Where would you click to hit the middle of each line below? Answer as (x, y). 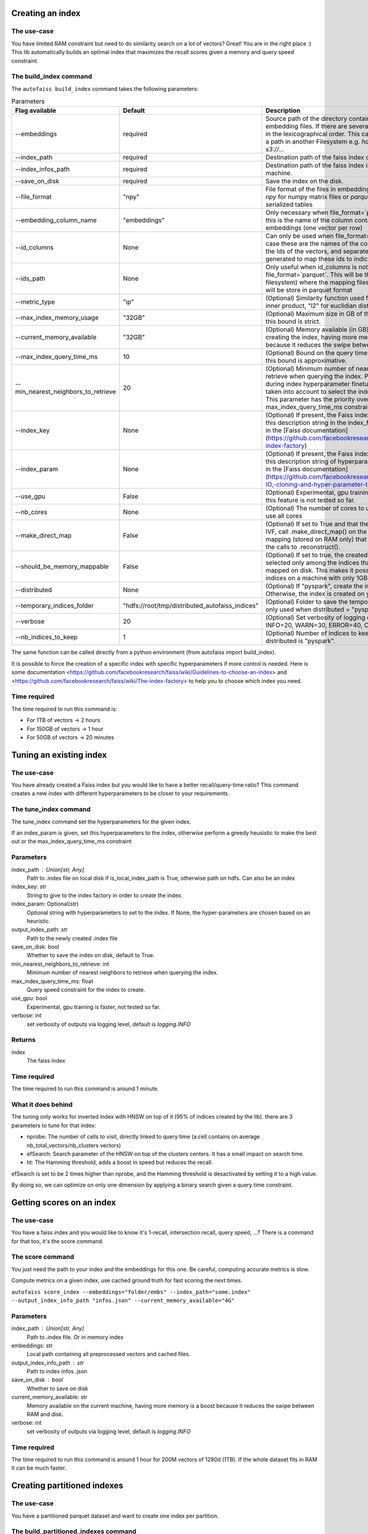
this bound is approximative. (306, 361)
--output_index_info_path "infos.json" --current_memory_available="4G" (123, 1300)
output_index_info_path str (48, 1363)
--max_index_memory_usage (57, 318)
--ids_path (30, 279)
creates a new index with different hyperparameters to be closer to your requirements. (121, 793)
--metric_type (35, 302)
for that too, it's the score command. (57, 1241)
